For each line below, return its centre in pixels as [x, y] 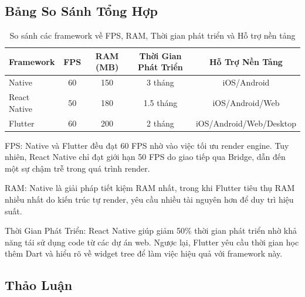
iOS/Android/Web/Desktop [246, 123]
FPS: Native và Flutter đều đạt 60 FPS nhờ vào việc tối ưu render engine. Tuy [147, 145]
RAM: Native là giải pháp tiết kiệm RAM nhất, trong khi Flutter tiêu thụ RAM [150, 188]
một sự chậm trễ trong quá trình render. [77, 168]
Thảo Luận [39, 285]
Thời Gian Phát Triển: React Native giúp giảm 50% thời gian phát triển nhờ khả [151, 231]
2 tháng [160, 123]
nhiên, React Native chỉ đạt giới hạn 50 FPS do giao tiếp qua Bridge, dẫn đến [145, 157]
